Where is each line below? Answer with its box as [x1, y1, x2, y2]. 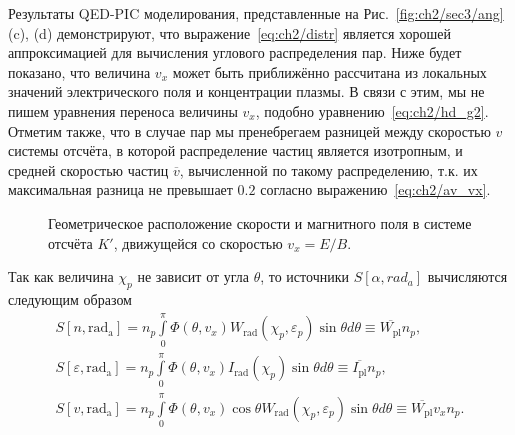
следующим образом [8, 288, 132, 309]
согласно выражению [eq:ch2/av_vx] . [260, 179, 491, 200]
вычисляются [427, 266, 508, 287]
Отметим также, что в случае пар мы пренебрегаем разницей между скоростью [8, 120, 491, 141]
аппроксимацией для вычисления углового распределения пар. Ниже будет [8, 42, 462, 63]
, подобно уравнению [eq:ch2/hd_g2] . [255, 100, 489, 121]
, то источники [260, 266, 349, 287]
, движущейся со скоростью [113, 232, 283, 253]
